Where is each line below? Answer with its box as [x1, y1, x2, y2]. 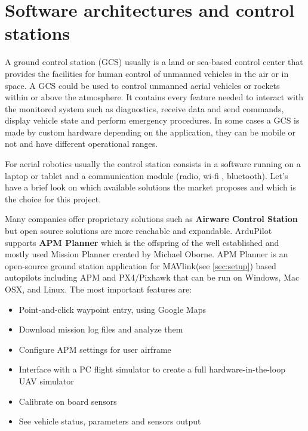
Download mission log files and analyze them [19, 323, 183, 335]
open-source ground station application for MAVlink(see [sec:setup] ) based [5, 259, 276, 272]
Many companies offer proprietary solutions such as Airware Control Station [5, 213, 298, 225]
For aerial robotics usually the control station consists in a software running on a [5, 158, 301, 170]
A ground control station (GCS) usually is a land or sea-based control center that [5, 56, 303, 68]
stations [5, 21, 70, 45]
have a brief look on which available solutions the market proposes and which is [5, 181, 296, 193]
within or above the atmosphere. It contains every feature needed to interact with [5, 91, 304, 103]
